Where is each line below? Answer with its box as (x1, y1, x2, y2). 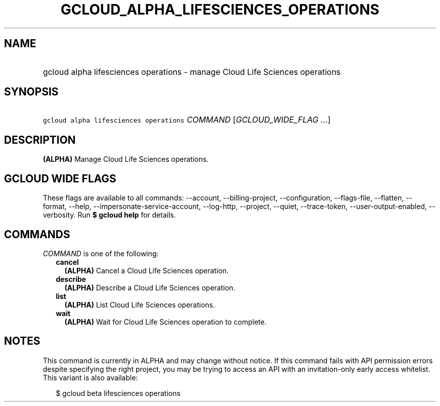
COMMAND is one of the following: (43, 249, 159, 258)
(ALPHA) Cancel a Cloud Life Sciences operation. (64, 266, 229, 275)
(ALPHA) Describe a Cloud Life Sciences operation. (64, 283, 236, 292)
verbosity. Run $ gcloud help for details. (43, 211, 176, 220)
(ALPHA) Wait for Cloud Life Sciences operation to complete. (64, 317, 267, 326)
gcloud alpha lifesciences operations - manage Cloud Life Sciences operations (43, 66, 341, 77)
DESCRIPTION (4, 133, 76, 146)
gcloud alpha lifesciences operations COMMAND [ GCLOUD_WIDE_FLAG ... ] (43, 115, 331, 125)
